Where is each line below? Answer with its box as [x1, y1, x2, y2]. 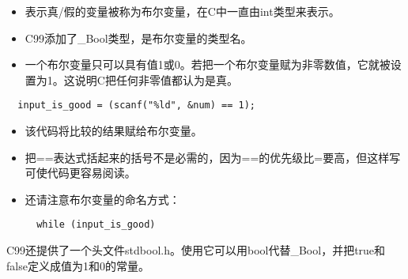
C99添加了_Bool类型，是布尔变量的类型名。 [25, 29, 252, 46]
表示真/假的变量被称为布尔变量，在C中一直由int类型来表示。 [25, 3, 340, 19]
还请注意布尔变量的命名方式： [25, 190, 180, 207]
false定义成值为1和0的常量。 [6, 257, 149, 273]
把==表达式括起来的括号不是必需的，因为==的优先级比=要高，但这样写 [25, 149, 401, 165]
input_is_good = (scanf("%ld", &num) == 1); [17, 100, 255, 111]
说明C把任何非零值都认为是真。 [74, 71, 238, 88]
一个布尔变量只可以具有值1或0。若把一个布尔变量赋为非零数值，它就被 [25, 56, 391, 73]
